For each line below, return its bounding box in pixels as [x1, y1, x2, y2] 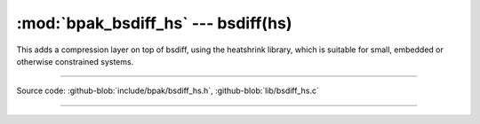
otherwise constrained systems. [16, 56, 134, 66]
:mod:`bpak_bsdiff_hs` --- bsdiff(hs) [16, 13, 292, 33]
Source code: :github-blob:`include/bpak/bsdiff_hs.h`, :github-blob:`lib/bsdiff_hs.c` [16, 85, 320, 97]
